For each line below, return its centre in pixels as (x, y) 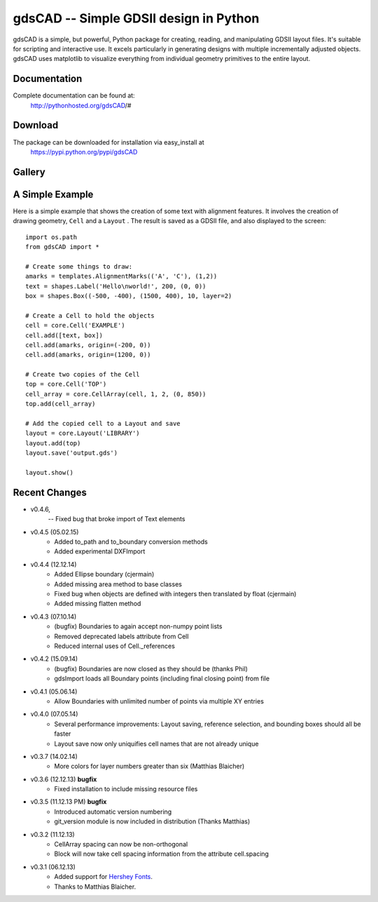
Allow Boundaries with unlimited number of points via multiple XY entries (159, 701)
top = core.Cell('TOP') (66, 384)
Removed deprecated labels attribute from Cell (121, 636)
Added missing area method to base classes (118, 584)
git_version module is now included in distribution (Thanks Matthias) (152, 821)
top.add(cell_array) (61, 404)
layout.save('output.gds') (72, 453)
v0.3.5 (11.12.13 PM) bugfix (69, 802)
